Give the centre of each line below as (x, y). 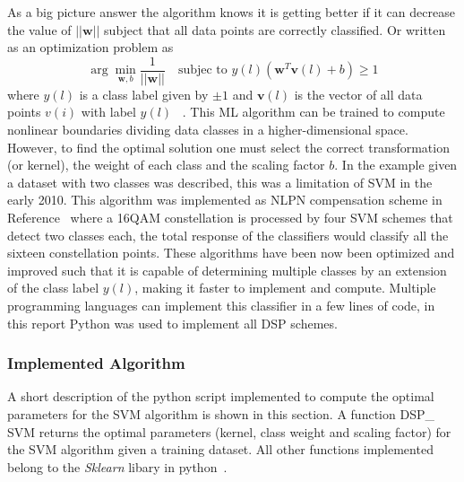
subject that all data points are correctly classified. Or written (275, 29)
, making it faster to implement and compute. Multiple (285, 288)
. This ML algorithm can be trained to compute (314, 112)
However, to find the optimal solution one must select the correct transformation (228, 147)
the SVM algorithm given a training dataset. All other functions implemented (220, 449)
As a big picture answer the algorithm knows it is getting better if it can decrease (231, 12)
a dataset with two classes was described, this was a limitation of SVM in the (220, 182)
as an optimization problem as (90, 47)
